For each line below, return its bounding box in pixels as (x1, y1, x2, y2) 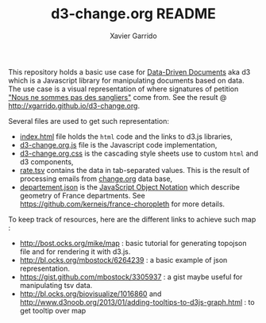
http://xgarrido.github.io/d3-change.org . (8, 101, 141, 110)
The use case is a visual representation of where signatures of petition (8, 84, 239, 94)
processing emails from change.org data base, (19, 174, 173, 183)
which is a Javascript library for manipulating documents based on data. (8, 75, 245, 85)
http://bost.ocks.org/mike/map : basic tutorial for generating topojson (19, 238, 247, 248)
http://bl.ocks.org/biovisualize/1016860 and (19, 289, 162, 298)
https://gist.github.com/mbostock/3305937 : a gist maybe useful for (19, 271, 243, 282)
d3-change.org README (51, 5, 216, 23)
